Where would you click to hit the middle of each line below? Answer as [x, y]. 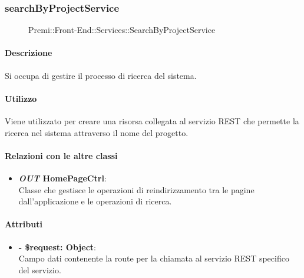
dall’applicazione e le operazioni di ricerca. [95, 201]
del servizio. [40, 269]
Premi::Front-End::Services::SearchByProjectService [122, 30]
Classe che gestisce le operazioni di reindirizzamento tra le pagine [136, 189]
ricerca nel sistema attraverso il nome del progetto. [97, 132]
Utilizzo [21, 98]
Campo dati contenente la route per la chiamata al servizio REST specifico [154, 258]
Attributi [24, 224]
